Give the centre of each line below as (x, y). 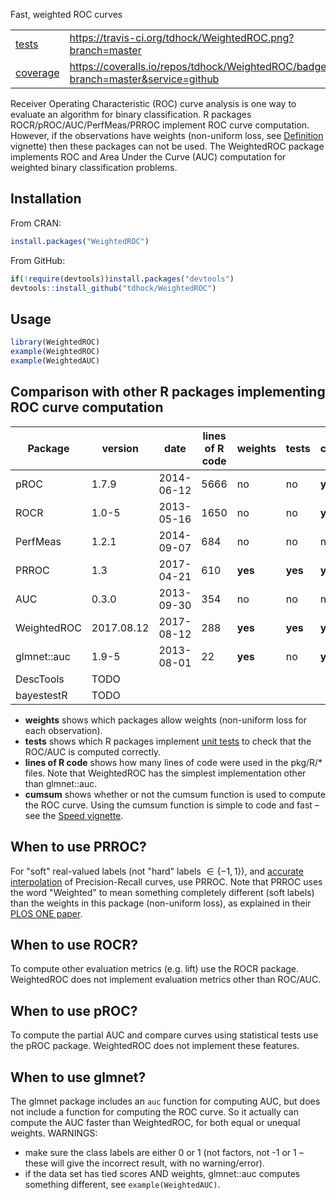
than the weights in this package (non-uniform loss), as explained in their (161, 903)
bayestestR (41, 695)
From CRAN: (36, 223)
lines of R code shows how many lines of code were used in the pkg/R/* (173, 762)
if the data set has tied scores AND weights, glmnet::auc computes (162, 1173)
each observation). (63, 730)
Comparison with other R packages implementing (168, 392)
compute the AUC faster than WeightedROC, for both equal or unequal (155, 1122)
